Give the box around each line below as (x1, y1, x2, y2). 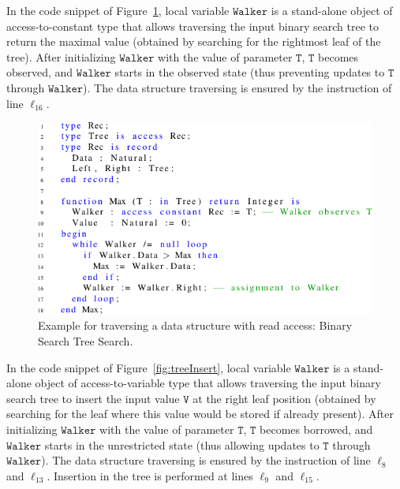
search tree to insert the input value (6, 390, 180, 406)
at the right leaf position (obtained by (193, 390, 376, 406)
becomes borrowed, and (260, 420, 373, 437)
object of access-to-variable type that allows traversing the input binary (35, 375, 381, 391)
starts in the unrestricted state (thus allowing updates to (44, 436, 320, 453)
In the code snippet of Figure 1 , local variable (6, 2, 230, 18)
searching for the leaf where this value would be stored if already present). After (6, 405, 394, 422)
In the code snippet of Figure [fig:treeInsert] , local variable (6, 359, 291, 375)
